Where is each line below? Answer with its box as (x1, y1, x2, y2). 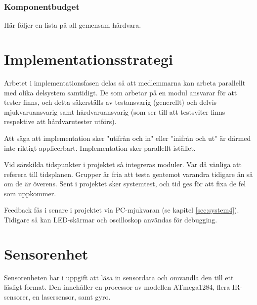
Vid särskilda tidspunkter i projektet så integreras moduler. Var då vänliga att (4, 159, 242, 170)
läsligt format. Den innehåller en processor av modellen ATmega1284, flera (4, 282, 230, 292)
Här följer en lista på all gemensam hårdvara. (4, 20, 141, 30)
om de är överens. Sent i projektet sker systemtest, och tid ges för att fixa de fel (4, 178, 246, 189)
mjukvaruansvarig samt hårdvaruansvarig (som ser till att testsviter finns (4, 106, 225, 117)
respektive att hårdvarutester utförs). (4, 116, 117, 127)
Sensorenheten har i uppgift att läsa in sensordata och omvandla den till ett (4, 272, 234, 282)
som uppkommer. (4, 188, 56, 198)
